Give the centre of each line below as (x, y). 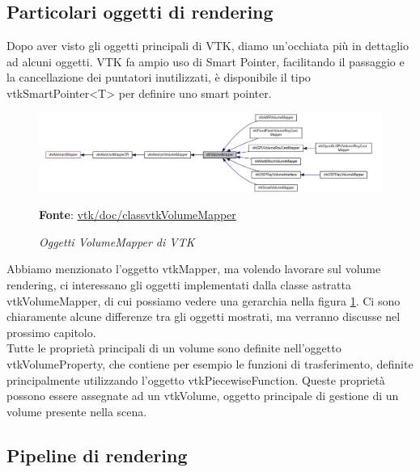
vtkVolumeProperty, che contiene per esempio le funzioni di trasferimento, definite (210, 364)
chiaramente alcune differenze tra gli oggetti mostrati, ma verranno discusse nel (204, 316)
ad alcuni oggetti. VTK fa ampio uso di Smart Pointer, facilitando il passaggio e (206, 61)
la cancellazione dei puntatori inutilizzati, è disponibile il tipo (159, 77)
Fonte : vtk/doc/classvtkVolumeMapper (138, 215)
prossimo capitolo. (51, 332)
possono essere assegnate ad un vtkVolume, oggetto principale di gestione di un (203, 396)
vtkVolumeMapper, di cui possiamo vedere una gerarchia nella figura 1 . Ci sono (204, 300)
